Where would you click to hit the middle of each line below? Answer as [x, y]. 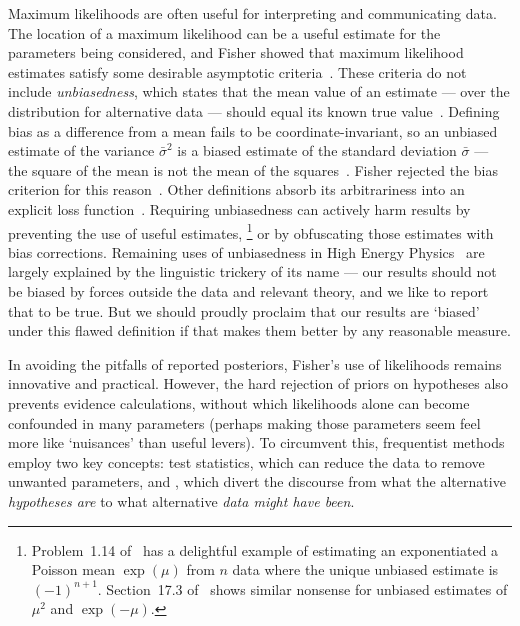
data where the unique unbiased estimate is [365, 569]
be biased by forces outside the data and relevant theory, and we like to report [248, 290]
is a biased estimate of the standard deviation [317, 150]
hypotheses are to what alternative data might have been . [181, 500]
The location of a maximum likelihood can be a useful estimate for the [224, 32]
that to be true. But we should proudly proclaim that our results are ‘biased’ [244, 310]
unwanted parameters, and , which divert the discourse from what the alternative [257, 481]
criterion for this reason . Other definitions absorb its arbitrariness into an [236, 189]
